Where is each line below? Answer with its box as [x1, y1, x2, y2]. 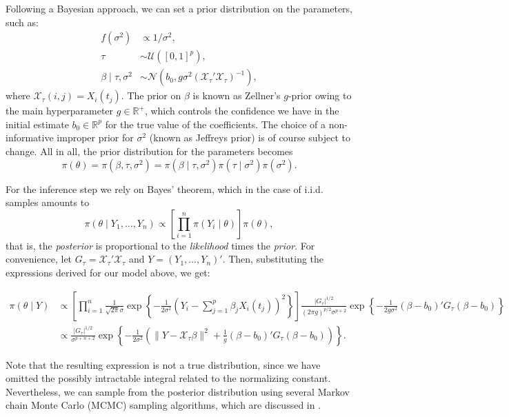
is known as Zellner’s [192, 88, 281, 103]
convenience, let [6, 252, 72, 266]
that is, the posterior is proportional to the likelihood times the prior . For [6, 238, 315, 252]
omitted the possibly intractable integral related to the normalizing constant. [6, 371, 331, 385]
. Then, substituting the [222, 252, 324, 266]
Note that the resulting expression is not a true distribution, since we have [6, 357, 321, 372]
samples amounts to [6, 195, 90, 210]
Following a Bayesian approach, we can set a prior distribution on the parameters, [6, 1, 352, 15]
